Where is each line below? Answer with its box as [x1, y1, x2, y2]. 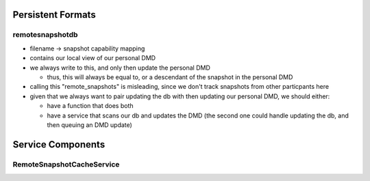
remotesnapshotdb [12, 30, 78, 40]
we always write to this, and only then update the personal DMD [29, 64, 210, 72]
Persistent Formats [12, 9, 96, 20]
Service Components [12, 139, 106, 150]
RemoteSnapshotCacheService [12, 159, 120, 169]
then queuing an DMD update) [47, 120, 133, 129]
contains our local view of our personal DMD [29, 54, 156, 62]
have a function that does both [47, 102, 134, 110]
